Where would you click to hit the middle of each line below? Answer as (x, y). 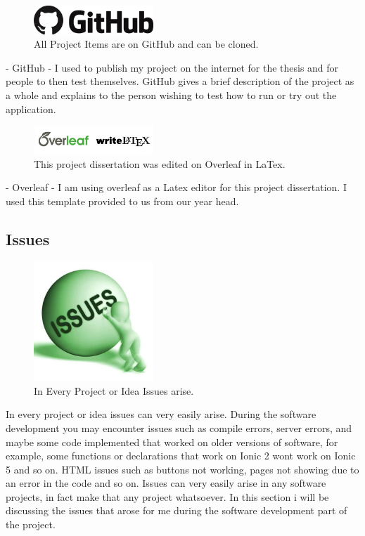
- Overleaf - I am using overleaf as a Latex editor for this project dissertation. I (176, 187)
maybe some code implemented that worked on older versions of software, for (172, 442)
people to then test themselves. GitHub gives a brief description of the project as (180, 81)
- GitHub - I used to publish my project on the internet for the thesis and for (172, 67)
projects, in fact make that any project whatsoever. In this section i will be (167, 496)
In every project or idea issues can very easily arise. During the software (161, 414)
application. (31, 109)
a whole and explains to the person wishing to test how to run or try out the (171, 94)
